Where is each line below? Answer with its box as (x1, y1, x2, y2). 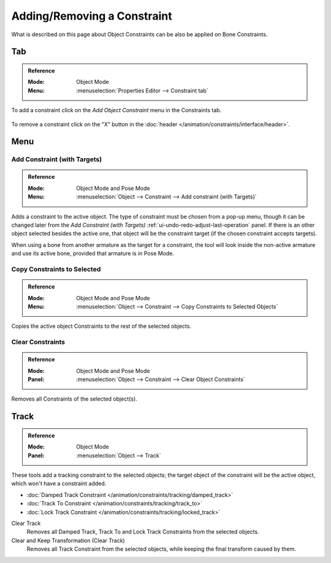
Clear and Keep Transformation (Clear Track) (11, 537, 125, 544)
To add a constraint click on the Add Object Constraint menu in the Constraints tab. (11, 107, 222, 114)
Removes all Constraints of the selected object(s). (11, 395, 137, 402)
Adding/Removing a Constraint (11, 9, 172, 23)
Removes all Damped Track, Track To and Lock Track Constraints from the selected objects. (26, 528, 260, 535)
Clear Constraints (11, 338, 66, 346)
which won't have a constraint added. (11, 480, 107, 487)
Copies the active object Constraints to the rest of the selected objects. (11, 322, 191, 330)
